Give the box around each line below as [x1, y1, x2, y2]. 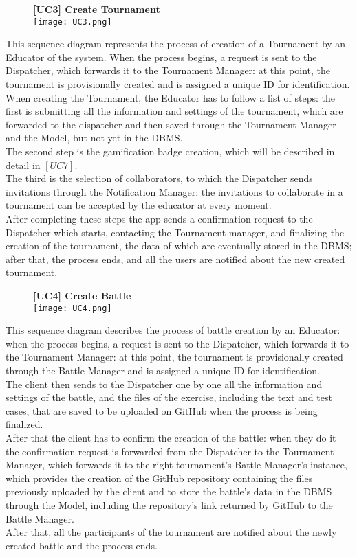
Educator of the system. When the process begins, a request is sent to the [6, 49, 317, 64]
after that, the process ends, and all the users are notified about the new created [6, 251, 345, 266]
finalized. [6, 417, 43, 431]
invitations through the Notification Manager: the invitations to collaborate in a [6, 184, 343, 198]
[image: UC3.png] [33, 16, 112, 27]
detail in [6, 157, 41, 172]
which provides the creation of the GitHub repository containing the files [6, 470, 313, 485]
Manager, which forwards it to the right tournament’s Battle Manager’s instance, [6, 457, 347, 472]
